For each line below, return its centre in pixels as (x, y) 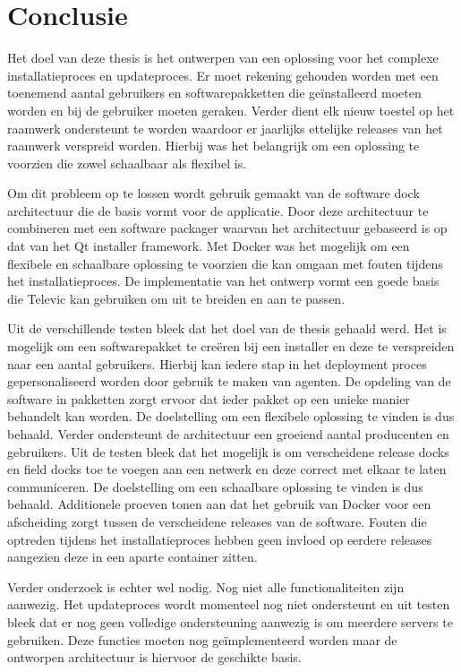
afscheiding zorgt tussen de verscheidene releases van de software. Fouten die (217, 521)
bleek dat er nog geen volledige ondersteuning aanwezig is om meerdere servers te (230, 621)
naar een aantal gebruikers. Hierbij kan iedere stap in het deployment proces (217, 363)
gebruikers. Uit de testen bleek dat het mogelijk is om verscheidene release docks (228, 451)
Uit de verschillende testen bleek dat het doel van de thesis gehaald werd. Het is (227, 328)
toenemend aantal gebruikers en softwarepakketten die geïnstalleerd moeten (214, 93)
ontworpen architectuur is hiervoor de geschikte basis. (154, 657)
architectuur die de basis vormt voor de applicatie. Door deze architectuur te (218, 210)
